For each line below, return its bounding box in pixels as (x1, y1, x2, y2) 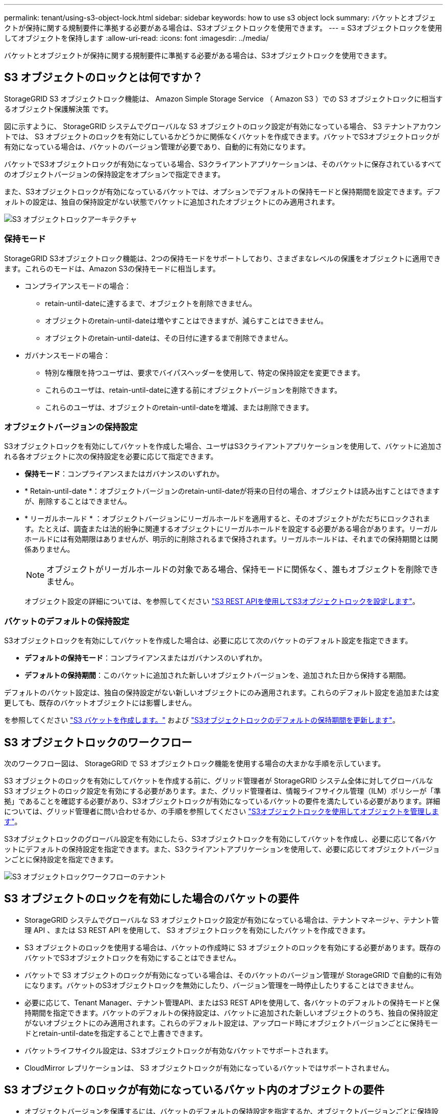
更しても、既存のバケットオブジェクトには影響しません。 (4, 698, 196, 707)
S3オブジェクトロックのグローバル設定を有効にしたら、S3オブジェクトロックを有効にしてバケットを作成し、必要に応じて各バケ (4, 834, 436, 843)
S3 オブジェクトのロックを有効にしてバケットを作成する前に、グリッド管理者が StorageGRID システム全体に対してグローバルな (4, 776, 433, 785)
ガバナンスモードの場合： (24, 350, 110, 360)
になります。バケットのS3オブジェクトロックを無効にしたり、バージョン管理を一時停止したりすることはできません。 (24, 980, 418, 990)
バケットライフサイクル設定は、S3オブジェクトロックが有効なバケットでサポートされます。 (24, 1046, 333, 1055)
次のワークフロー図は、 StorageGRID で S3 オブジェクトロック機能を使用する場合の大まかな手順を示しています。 (4, 758, 385, 768)
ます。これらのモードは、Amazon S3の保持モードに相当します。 (4, 264, 220, 273)
